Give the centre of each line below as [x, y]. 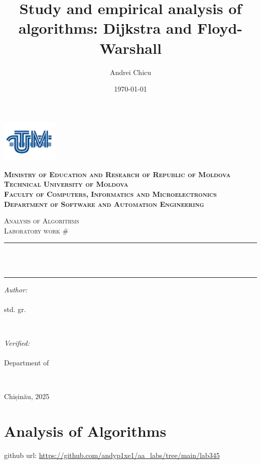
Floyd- [220, 28]
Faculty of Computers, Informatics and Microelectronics [110, 194]
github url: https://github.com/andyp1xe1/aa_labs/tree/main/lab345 [112, 455]
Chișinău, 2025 [27, 396]
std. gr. [15, 309]
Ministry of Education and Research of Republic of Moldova [117, 174]
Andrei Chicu [130, 72]
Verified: [17, 342]
